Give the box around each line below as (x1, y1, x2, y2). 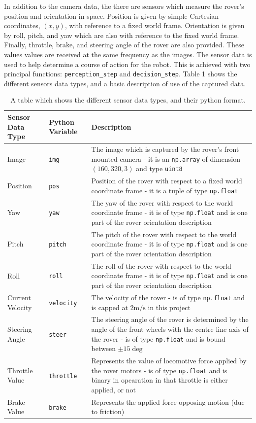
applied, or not (91, 385, 136, 394)
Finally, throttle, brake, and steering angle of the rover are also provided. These (4, 39, 244, 50)
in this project (148, 302, 191, 312)
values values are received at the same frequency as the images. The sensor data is (4, 49, 252, 59)
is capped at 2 (91, 302, 134, 312)
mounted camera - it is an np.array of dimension (91, 153, 241, 164)
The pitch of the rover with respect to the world (91, 229, 237, 239)
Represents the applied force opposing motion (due (91, 396, 245, 407)
